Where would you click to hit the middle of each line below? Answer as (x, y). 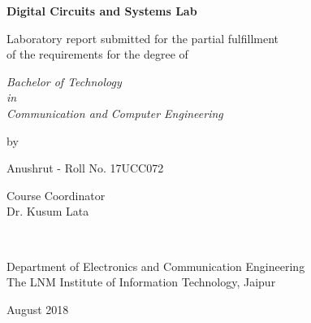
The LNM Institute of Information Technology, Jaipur (141, 282)
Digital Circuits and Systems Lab (102, 11)
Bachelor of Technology (64, 81)
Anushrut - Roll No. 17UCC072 (85, 168)
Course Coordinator (56, 195)
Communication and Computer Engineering (115, 113)
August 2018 (38, 309)
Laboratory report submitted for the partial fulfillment (143, 38)
